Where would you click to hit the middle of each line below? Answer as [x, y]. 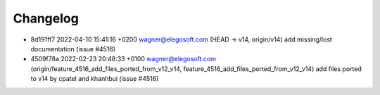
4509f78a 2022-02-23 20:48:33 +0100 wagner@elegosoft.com [123, 59]
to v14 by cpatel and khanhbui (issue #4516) [95, 79]
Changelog [46, 18]
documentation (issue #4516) [73, 49]
